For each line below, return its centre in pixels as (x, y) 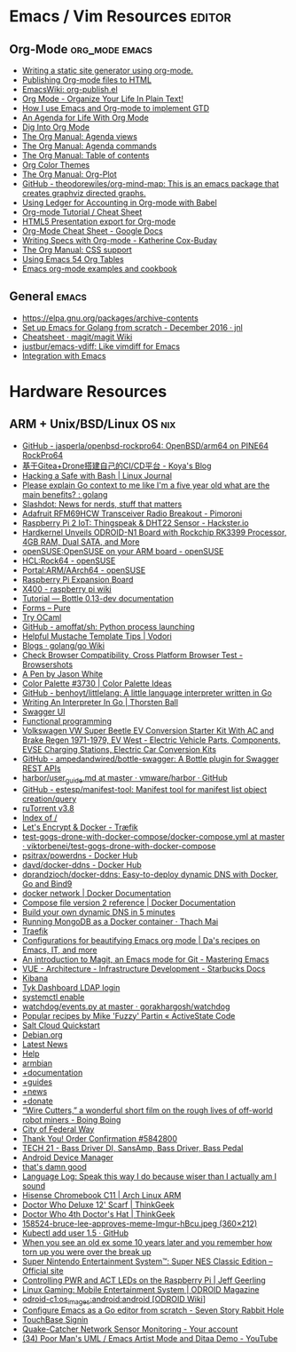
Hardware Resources (88, 392)
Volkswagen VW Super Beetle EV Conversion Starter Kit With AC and (148, 730)
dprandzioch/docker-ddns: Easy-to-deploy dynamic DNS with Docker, (150, 874)
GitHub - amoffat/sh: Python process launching (108, 626)
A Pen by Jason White (62, 673)
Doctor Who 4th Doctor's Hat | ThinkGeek (98, 1213)
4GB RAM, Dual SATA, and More (81, 541)
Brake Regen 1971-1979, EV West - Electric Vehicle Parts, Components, (151, 740)
